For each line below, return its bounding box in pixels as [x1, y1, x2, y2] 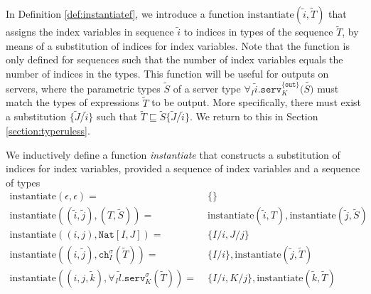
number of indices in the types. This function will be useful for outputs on [6, 66, 329, 80]
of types [6, 174, 41, 189]
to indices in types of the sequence [183, 24, 333, 39]
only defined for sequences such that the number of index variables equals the [6, 52, 343, 67]
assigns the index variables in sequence [6, 24, 174, 39]
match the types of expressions [6, 95, 139, 110]
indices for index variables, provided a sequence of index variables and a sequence [6, 161, 360, 176]
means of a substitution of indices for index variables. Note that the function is [6, 38, 350, 53]
